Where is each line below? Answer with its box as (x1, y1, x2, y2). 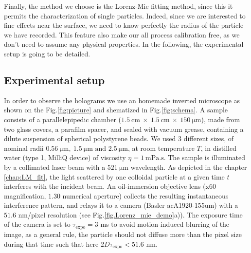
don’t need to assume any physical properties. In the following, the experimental (4, 39, 244, 49)
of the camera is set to (4, 219, 71, 229)
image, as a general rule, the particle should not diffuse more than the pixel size (4, 229, 242, 239)
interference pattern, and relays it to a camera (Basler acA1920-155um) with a (4, 200, 238, 210)
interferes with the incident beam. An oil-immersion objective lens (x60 (4, 181, 216, 191)
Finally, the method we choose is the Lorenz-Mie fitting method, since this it (4, 1, 233, 11)
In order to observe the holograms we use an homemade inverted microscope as (4, 95, 240, 105)
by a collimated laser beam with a (4, 162, 106, 172)
